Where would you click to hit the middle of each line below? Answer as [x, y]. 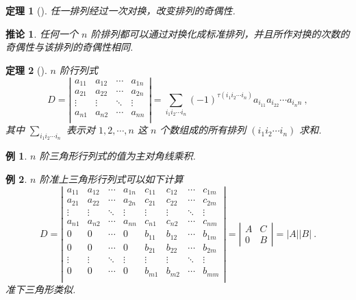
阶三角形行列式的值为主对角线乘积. [117, 156]
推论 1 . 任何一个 [42, 33]
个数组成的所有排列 [203, 130]
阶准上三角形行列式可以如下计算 [111, 178]
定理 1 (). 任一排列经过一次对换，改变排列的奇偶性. [120, 10]
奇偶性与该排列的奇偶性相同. [69, 47]
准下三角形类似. [41, 289]
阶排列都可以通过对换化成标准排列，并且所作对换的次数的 [220, 33]
